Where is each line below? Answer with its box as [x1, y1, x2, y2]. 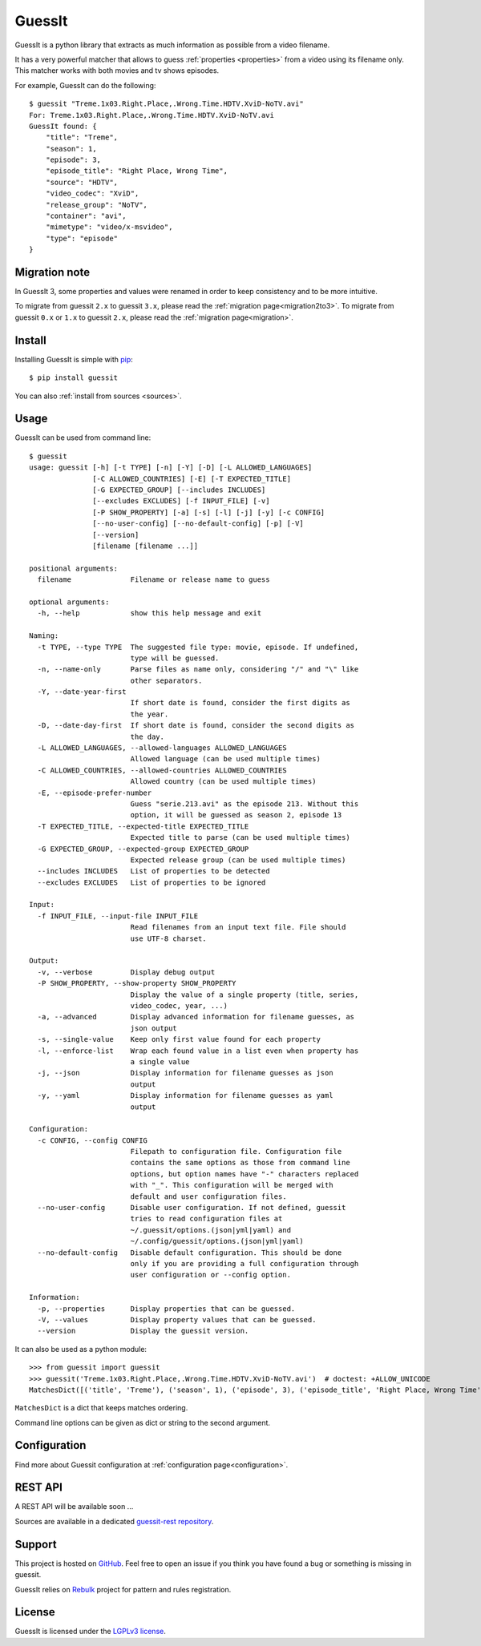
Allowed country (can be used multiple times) [130, 777, 317, 786]
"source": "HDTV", [45, 177, 119, 187]
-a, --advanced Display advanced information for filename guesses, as [37, 1012, 355, 1022]
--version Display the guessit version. [37, 1326, 249, 1336]
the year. [130, 709, 169, 719]
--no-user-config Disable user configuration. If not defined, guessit [37, 1203, 346, 1212]
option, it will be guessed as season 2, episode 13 [130, 810, 342, 820]
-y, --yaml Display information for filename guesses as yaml [37, 1091, 333, 1100]
